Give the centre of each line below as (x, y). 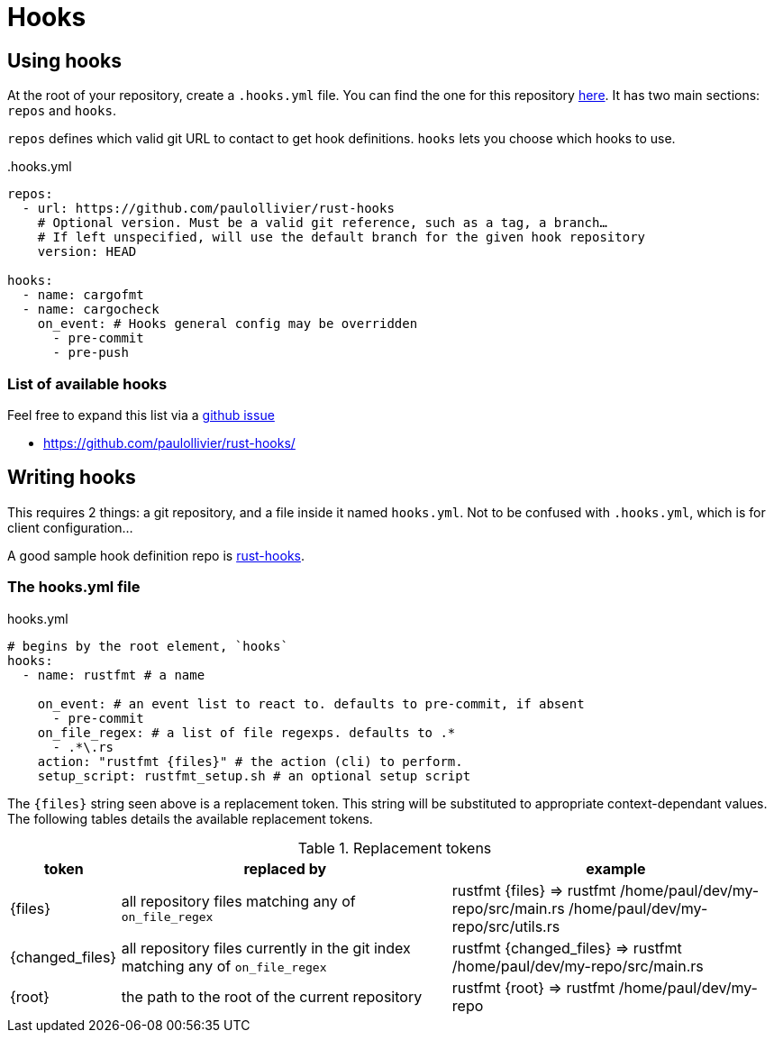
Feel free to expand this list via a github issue (141, 415)
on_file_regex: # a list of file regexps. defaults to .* (246, 732)
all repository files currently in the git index (266, 948)
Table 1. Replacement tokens (395, 848)
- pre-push (91, 353)
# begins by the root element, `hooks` (148, 646)
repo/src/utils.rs (506, 926)
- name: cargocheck (91, 310)
